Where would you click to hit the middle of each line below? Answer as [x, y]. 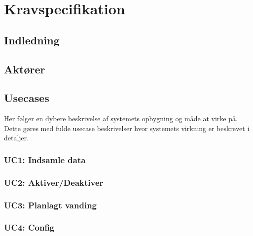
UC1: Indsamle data [45, 159]
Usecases [27, 98]
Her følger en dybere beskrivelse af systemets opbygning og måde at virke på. [121, 118]
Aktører [25, 69]
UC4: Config [29, 227]
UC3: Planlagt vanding [51, 205]
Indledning [32, 40]
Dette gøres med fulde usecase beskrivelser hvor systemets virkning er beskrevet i [127, 128]
